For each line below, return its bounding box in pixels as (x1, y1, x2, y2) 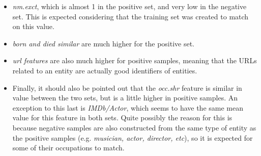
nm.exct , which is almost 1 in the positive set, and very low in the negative (12, 1, 247, 11)
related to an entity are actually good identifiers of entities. (12, 65, 197, 75)
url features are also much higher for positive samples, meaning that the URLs (12, 55, 257, 66)
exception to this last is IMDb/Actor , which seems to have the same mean (12, 102, 243, 113)
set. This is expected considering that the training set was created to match (12, 11, 249, 21)
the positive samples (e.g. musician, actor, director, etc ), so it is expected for (12, 132, 253, 143)
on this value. (12, 21, 54, 32)
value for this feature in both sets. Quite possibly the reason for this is (12, 112, 233, 123)
